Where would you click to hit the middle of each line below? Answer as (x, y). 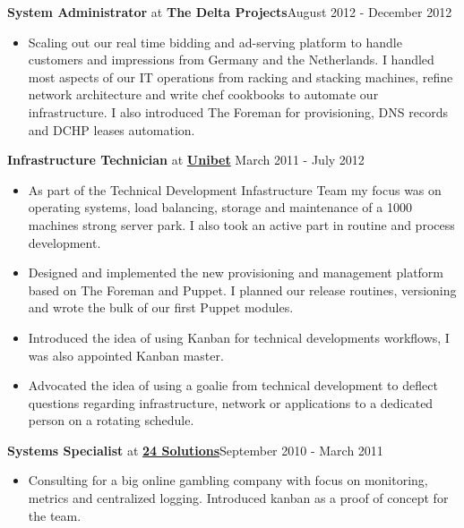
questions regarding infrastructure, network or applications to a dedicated (231, 402)
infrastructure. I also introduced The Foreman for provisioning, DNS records (238, 111)
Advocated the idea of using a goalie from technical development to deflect (233, 385)
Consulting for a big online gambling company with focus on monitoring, (228, 480)
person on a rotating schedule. (111, 420)
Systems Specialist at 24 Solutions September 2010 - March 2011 (195, 450)
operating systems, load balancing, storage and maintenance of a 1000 (220, 207)
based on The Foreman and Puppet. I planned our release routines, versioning (242, 290)
